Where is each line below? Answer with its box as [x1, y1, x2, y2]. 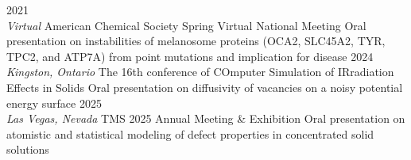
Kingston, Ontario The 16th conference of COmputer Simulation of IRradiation [6, 63, 394, 80]
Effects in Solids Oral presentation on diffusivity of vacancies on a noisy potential [6, 78, 403, 95]
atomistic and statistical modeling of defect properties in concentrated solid [6, 125, 374, 142]
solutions [6, 141, 49, 158]
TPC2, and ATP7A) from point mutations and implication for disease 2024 [6, 48, 374, 64]
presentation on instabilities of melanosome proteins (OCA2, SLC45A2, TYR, [6, 32, 386, 49]
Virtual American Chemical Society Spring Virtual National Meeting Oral [6, 17, 366, 33]
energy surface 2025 [6, 94, 102, 111]
